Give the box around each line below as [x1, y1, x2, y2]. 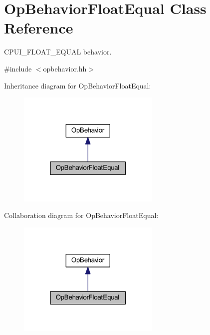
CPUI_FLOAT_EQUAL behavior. [4, 46, 112, 57]
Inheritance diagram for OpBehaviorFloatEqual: [4, 80, 151, 90]
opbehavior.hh [43, 63, 87, 73]
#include [4, 63, 32, 73]
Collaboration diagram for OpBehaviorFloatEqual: [4, 210, 159, 220]
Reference [4, 17, 73, 38]
